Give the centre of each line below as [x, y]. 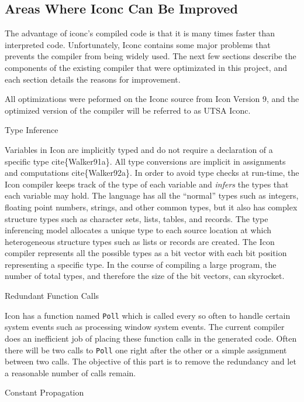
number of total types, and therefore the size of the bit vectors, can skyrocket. [145, 276]
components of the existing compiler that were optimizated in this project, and [146, 67]
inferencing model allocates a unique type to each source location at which [138, 230]
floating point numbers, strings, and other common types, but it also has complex [151, 207]
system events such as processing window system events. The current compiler [145, 327]
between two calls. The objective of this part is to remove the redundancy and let [151, 361]
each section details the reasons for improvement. [93, 79]
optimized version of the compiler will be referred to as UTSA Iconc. [128, 110]
